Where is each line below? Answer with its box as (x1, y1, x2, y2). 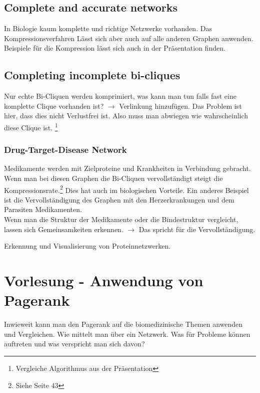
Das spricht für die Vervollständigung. (138, 224, 255, 234)
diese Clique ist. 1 (4, 120, 58, 132)
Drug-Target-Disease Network (4, 143, 127, 156)
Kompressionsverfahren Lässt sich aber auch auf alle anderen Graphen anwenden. (4, 33, 253, 43)
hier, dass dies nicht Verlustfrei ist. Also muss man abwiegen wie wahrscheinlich (4, 110, 248, 121)
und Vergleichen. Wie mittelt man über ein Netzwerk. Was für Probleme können (4, 328, 250, 339)
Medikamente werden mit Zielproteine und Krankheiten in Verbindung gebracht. (4, 163, 251, 173)
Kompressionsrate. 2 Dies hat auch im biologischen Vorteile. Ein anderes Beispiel (4, 183, 249, 195)
